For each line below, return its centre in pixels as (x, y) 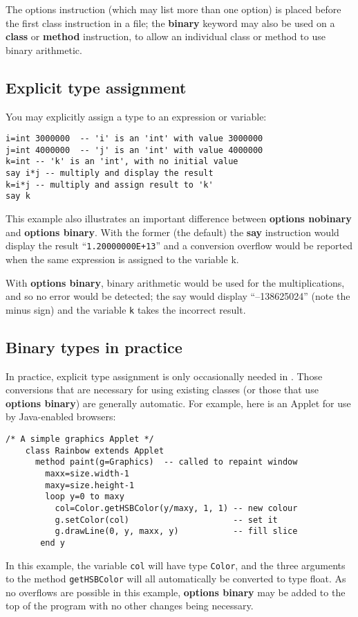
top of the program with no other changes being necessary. (130, 606)
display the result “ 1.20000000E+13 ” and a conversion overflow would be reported (179, 245)
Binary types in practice (94, 347)
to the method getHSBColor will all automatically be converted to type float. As (176, 579)
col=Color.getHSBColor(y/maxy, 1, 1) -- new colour (176, 508)
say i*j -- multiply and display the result (110, 173)
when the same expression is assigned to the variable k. (122, 259)
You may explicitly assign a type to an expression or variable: (136, 116)
